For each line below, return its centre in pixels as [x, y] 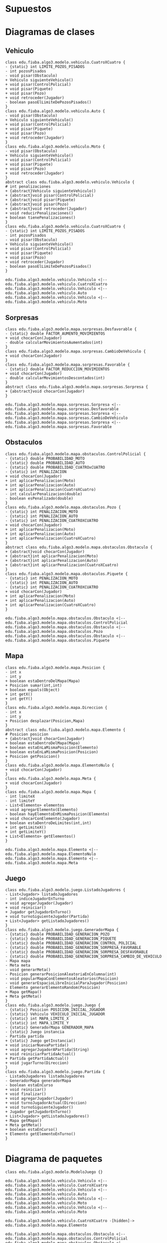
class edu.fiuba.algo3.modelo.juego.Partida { [55, 1072]
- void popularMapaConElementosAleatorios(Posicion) [62, 979]
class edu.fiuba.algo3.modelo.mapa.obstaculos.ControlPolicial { [75, 454]
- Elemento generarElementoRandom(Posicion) [53, 988]
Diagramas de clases [50, 32]
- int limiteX [20, 796]
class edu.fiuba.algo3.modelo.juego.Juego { [53, 1005]
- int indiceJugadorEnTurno [35, 899]
